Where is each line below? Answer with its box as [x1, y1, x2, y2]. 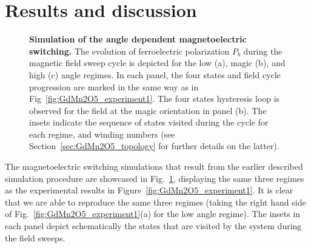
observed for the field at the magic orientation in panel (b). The [29, 104, 267, 116]
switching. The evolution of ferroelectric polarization [29, 44, 230, 57]
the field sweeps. [5, 231, 65, 244]
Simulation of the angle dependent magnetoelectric [29, 33, 247, 45]
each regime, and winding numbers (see [29, 127, 175, 140]
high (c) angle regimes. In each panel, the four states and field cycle [29, 68, 281, 81]
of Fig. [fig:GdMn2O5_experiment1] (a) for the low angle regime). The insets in [5, 207, 301, 220]
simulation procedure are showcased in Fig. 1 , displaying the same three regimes [5, 172, 304, 184]
